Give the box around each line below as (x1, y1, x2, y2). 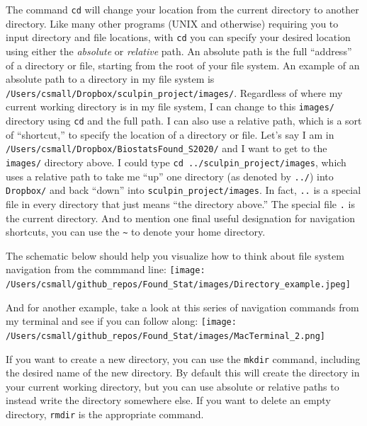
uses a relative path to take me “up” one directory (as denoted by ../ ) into (6, 168, 334, 183)
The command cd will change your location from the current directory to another (6, 2, 359, 16)
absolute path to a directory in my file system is (6, 71, 215, 86)
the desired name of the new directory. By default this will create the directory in (6, 365, 360, 380)
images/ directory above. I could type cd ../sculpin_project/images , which (6, 154, 346, 169)
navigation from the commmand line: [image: (6, 262, 205, 277)
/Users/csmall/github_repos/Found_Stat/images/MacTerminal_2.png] (6, 330, 326, 341)
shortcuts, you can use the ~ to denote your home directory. (6, 224, 266, 239)
